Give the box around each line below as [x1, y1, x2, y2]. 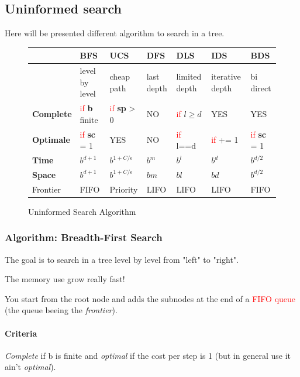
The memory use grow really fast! [5, 273, 125, 285]
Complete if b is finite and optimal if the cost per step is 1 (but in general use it [5, 349, 291, 361]
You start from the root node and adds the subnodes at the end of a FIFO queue [5, 292, 296, 304]
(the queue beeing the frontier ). [5, 304, 118, 316]
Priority [109, 183, 138, 195]
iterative [211, 70, 241, 82]
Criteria [5, 327, 37, 339]
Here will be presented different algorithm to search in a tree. [5, 27, 225, 39]
